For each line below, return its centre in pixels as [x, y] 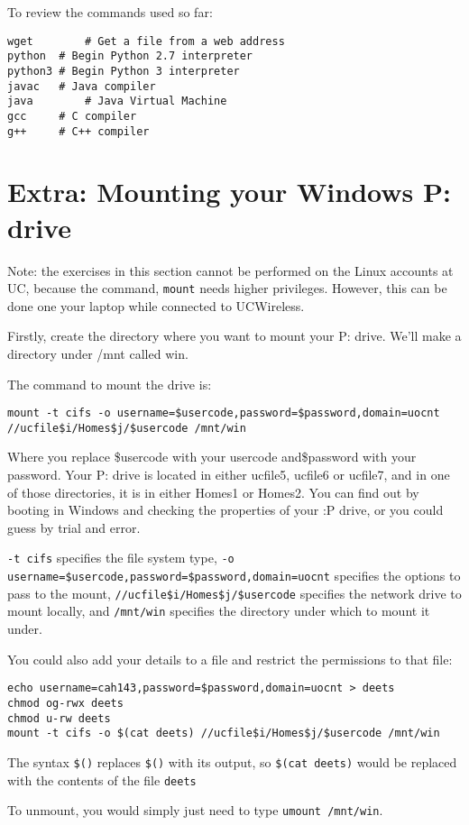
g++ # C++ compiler [78, 131]
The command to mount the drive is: [110, 384]
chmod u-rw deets [59, 718]
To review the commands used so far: [110, 12]
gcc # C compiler [72, 116]
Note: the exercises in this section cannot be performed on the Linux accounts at [230, 270]
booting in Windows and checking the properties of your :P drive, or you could [225, 510]
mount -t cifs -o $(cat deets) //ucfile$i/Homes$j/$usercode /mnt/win [224, 733]
